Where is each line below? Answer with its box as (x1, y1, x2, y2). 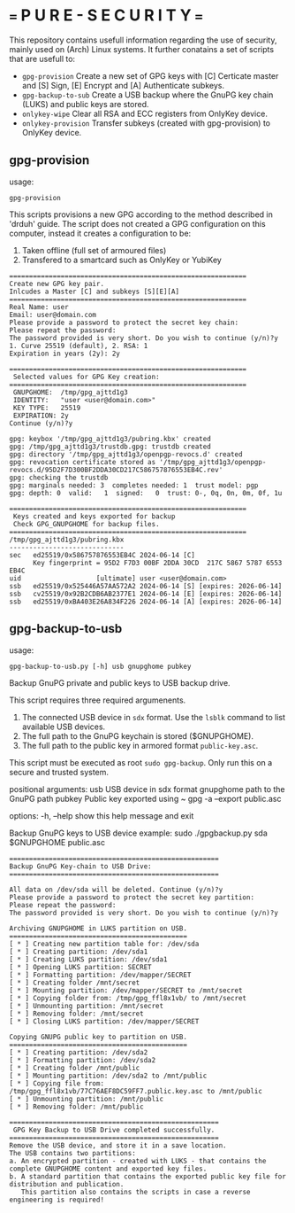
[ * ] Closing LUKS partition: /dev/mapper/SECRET (9, 1016, 200, 1026)
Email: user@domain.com (9, 310, 97, 319)
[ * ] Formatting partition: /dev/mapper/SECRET (9, 970, 192, 979)
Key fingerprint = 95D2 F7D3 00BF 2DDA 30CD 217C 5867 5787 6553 (32, 558, 283, 567)
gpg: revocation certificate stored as (9, 457, 156, 466)
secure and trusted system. (9, 766, 109, 777)
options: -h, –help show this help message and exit (9, 810, 194, 820)
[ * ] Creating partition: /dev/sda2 (9, 1047, 148, 1057)
